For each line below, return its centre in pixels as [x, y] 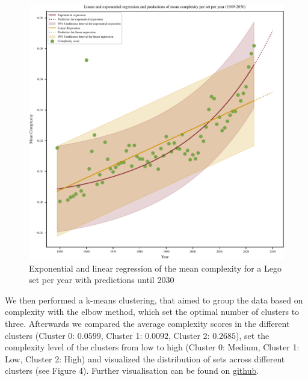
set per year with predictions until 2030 [102, 280]
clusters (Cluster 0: [40, 335]
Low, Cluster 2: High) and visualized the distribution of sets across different [145, 358]
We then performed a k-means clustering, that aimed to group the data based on [154, 300]
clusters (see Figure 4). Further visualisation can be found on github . [132, 370]
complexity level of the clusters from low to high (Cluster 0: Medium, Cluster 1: [152, 347]
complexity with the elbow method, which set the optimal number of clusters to [152, 312]
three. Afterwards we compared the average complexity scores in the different [147, 323]
